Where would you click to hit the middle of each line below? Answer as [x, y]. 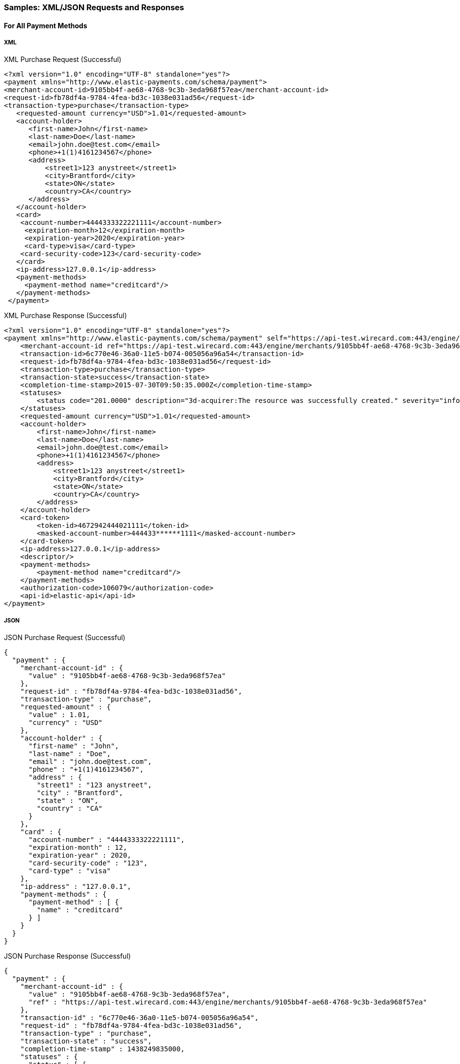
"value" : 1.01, [59, 715]
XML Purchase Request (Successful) [63, 60]
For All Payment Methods [46, 25]
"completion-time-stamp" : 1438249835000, [102, 1049]
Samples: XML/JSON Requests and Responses [94, 7]
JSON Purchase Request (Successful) [65, 638]
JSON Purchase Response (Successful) [67, 956]
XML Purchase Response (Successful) [66, 316]
